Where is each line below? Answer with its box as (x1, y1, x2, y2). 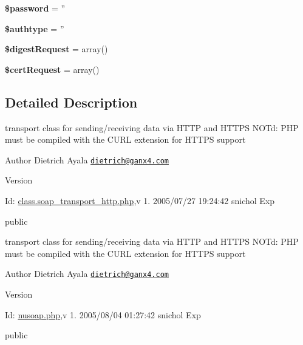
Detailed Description (5, 92, 138, 111)
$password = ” (5, 2, 66, 14)
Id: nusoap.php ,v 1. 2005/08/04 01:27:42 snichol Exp (5, 308, 201, 321)
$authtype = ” (5, 22, 64, 35)
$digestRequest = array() (5, 43, 108, 55)
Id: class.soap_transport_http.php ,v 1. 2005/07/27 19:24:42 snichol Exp (5, 194, 275, 207)
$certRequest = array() (5, 63, 100, 75)
